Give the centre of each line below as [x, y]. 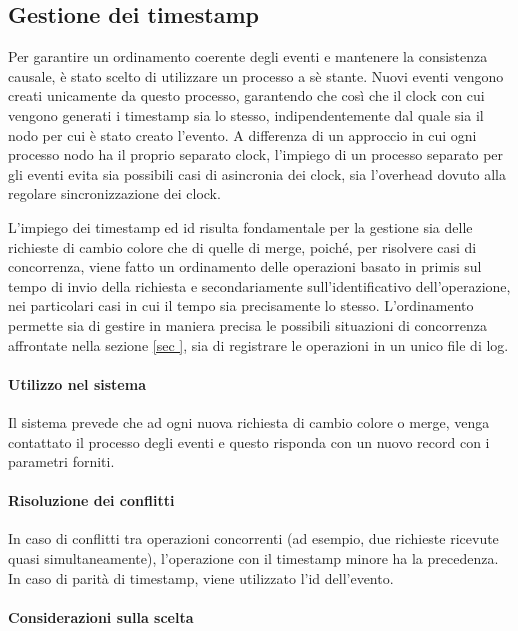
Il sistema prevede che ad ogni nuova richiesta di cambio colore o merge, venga [249, 421]
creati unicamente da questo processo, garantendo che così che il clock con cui [246, 95]
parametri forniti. [61, 461]
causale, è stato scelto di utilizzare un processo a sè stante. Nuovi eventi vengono [256, 75]
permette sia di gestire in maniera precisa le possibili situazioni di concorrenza [248, 324]
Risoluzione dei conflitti [91, 500]
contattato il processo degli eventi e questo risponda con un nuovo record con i [249, 441]
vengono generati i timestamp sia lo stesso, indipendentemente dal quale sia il [246, 114]
